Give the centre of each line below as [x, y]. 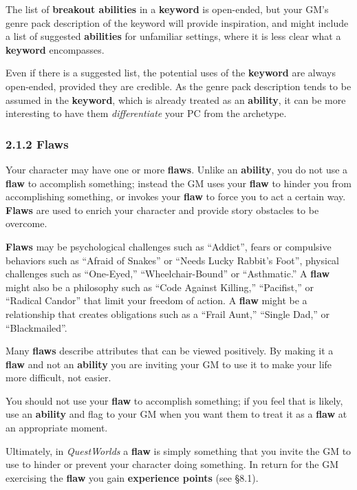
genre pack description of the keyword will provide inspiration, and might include [177, 22]
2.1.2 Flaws [37, 143]
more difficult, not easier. [58, 377]
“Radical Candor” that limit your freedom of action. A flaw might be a [156, 300]
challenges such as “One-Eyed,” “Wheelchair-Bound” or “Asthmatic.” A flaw [168, 274]
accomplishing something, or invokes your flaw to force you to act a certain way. [176, 196]
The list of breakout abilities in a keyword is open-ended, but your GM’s [167, 9]
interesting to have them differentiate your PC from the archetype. [146, 113]
